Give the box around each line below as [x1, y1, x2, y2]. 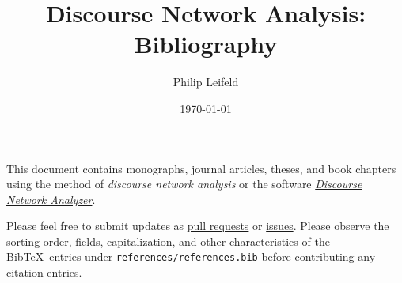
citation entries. [6, 264, 82, 281]
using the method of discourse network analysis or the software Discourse [6, 175, 362, 192]
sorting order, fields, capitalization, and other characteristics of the [6, 232, 330, 249]
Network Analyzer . [6, 191, 96, 207]
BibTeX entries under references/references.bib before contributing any [6, 248, 376, 265]
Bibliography [134, 28, 278, 60]
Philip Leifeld [173, 74, 239, 90]
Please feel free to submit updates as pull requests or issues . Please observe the [6, 217, 389, 234]
